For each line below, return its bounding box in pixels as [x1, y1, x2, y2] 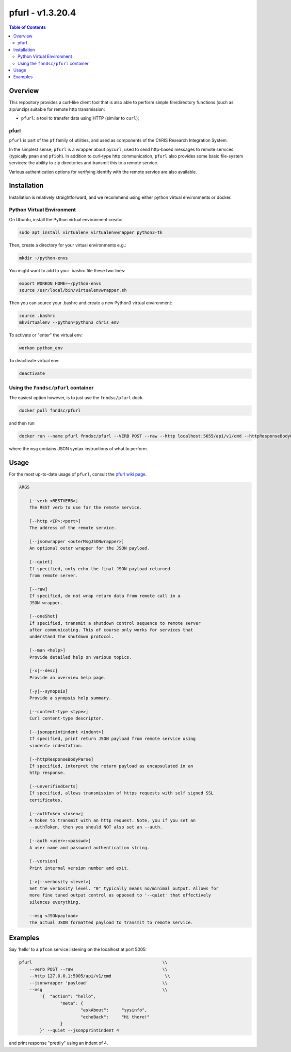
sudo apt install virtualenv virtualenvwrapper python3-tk [19, 229, 162, 235]
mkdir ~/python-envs [19, 255, 68, 261]
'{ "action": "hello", [39, 994, 97, 999]
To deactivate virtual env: [9, 358, 60, 364]
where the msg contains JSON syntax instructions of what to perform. [9, 446, 148, 452]
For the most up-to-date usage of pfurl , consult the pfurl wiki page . [9, 471, 147, 477]
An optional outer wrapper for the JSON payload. [29, 545, 150, 551]
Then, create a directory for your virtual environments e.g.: [9, 242, 126, 248]
